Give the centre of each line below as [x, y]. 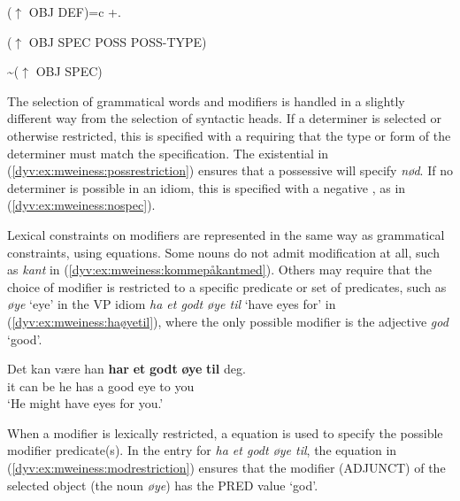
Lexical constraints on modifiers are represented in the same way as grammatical [226, 234]
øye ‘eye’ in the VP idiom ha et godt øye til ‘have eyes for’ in [172, 304]
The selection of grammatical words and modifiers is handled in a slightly [206, 100]
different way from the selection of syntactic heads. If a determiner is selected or [224, 118]
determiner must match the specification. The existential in [168, 153]
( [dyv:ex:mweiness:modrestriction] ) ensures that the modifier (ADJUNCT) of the [226, 468]
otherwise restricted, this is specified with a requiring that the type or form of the [229, 135]
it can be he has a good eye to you [101, 385]
